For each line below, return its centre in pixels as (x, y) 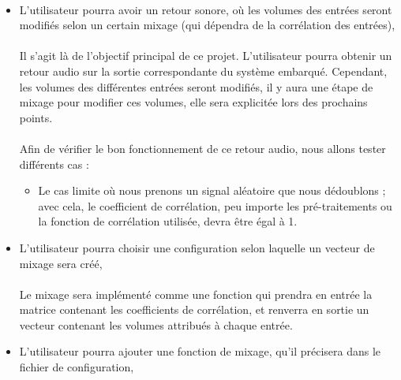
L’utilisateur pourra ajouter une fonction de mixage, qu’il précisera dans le (200, 351)
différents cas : (54, 164)
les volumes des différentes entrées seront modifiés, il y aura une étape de (196, 86)
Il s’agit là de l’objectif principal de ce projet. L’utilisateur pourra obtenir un (206, 56)
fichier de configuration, (77, 367)
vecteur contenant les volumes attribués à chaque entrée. (156, 324)
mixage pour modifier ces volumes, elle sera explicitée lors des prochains (193, 102)
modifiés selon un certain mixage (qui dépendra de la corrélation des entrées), (207, 25)
